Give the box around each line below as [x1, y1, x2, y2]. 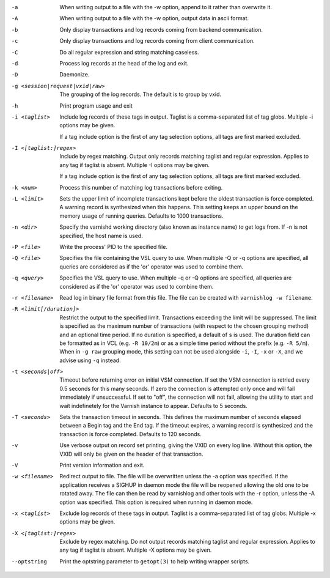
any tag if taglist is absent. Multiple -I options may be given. [59, 161, 210, 168]
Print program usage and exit [59, 102, 133, 109]
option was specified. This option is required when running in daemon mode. [59, 498, 253, 506]
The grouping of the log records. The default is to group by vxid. [59, 91, 222, 98]
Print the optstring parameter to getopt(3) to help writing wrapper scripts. [59, 557, 250, 565]
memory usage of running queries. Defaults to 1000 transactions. [59, 212, 224, 220]
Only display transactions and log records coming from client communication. [59, 37, 255, 45]
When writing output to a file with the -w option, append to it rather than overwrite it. [59, 4, 272, 10]
